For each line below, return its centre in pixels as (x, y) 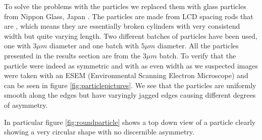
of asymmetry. (26, 104)
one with (17, 46)
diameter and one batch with (94, 46)
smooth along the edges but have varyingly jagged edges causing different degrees (130, 95)
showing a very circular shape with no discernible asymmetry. (99, 132)
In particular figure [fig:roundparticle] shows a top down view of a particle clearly (130, 122)
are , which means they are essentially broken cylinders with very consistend (122, 26)
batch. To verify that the (198, 55)
